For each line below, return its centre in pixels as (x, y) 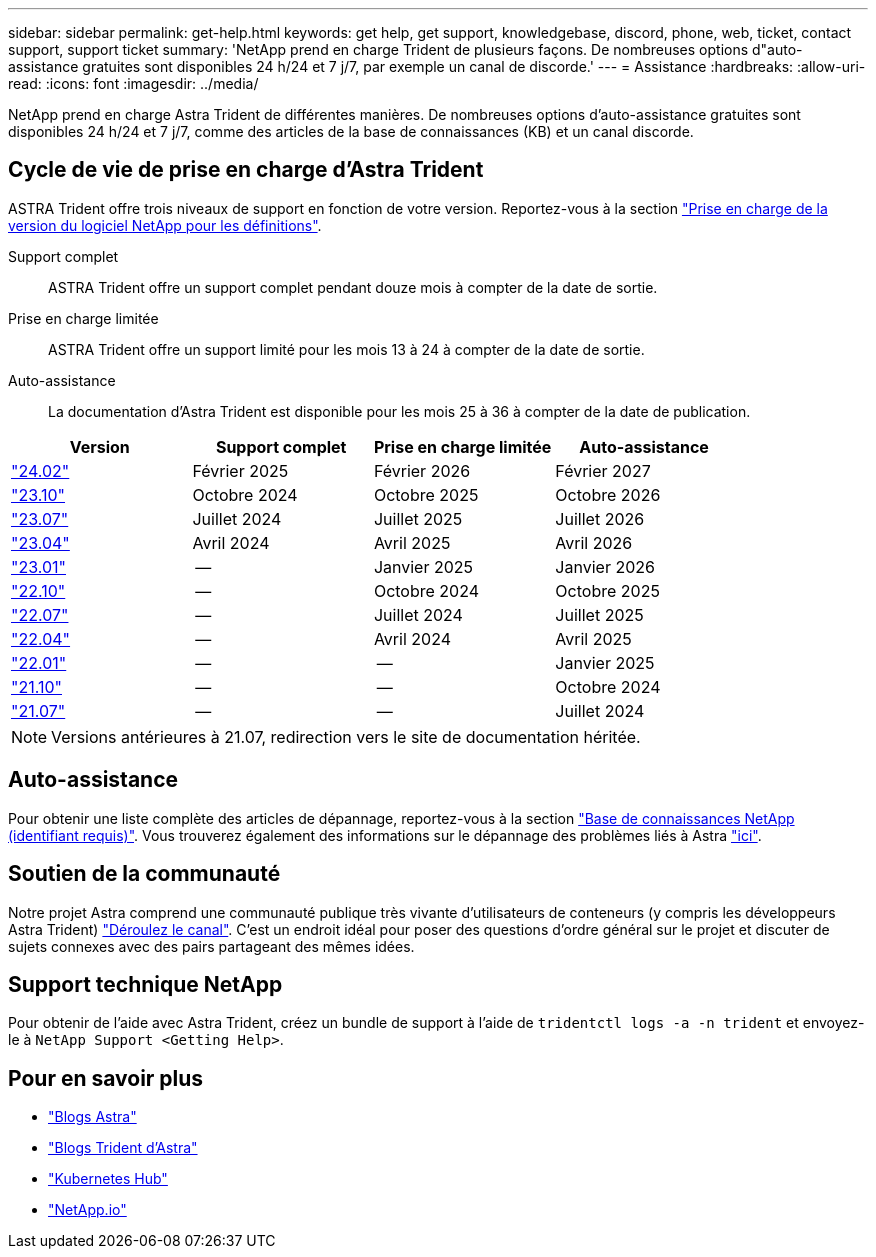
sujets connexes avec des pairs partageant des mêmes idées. (211, 946)
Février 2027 (603, 470)
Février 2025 (240, 470)
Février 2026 (422, 470)
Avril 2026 (594, 542)
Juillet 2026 (600, 518)
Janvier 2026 (605, 566)
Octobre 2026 (608, 494)
